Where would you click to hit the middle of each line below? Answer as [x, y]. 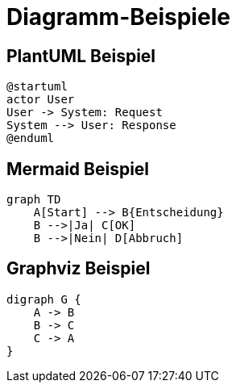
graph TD [34, 200]
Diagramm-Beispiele [118, 17]
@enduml [31, 138]
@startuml [37, 87]
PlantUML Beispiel [81, 56]
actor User [41, 100]
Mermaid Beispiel [78, 169]
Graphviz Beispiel [79, 269]
